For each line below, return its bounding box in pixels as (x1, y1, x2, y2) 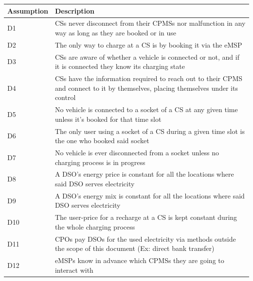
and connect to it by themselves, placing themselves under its (54, 83, 238, 93)
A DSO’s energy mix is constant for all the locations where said (54, 190, 245, 200)
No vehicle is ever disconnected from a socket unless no (54, 147, 219, 157)
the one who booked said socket (54, 135, 149, 146)
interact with (54, 264, 93, 275)
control (54, 92, 76, 102)
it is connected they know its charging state (54, 61, 185, 71)
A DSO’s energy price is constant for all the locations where (54, 169, 234, 179)
